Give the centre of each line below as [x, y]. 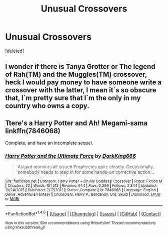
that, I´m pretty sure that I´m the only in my [73, 98]
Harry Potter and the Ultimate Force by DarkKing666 [71, 156]
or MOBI [12, 199]
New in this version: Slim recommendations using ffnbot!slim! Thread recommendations [80, 223]
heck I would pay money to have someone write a [83, 83]
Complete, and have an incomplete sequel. [49, 143]
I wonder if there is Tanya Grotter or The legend [80, 67]
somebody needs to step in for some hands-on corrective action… [86, 172]
